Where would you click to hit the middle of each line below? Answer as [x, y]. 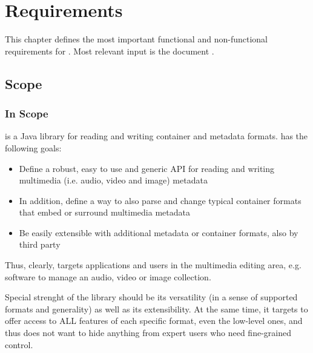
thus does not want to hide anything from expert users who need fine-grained [148, 333]
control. [19, 344]
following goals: [33, 147]
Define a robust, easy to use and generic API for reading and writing [147, 168]
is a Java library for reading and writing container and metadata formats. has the [156, 136]
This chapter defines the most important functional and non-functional [136, 39]
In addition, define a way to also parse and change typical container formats [160, 200]
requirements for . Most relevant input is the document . [110, 51]
